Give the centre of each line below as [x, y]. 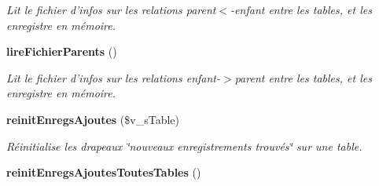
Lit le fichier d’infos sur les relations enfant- [113, 77]
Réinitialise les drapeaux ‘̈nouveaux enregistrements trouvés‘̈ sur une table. [184, 146]
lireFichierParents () [62, 51]
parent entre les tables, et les [303, 77]
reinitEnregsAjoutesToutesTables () [104, 172]
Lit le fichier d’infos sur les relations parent [111, 9]
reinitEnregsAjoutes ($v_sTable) [93, 119]
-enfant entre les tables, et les [301, 9]
